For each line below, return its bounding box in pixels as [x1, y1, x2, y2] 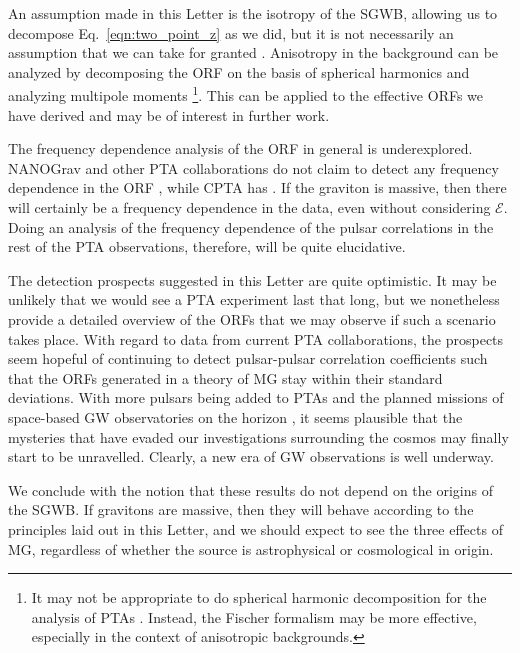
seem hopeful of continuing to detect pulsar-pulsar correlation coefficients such [8, 348, 488, 369]
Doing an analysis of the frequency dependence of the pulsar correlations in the [8, 216, 494, 237]
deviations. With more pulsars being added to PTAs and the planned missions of [8, 387, 504, 408]
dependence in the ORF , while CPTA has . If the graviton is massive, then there [8, 177, 507, 198]
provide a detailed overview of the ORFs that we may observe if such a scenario [8, 308, 496, 329]
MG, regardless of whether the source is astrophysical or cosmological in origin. [8, 538, 494, 559]
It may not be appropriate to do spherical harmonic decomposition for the [31, 587, 487, 608]
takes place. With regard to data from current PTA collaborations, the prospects [8, 328, 504, 349]
